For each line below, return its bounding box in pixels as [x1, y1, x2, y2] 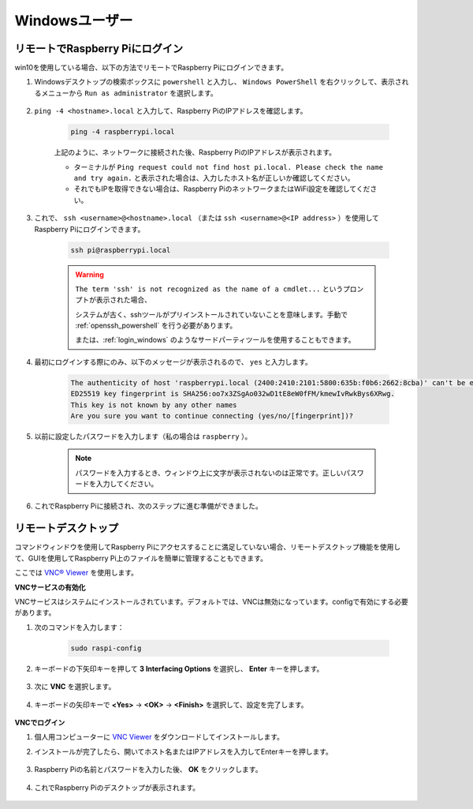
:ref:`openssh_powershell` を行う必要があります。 [75, 320, 237, 331]
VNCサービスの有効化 [14, 582, 86, 592]
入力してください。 [95, 479, 158, 489]
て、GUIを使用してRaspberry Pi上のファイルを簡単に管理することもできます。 [14, 553, 268, 563]
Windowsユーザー [14, 12, 133, 29]
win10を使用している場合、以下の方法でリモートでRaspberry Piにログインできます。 [14, 63, 288, 73]
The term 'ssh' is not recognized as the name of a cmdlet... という [75, 284, 343, 294]
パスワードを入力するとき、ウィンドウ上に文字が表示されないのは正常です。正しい [75, 468, 344, 478]
